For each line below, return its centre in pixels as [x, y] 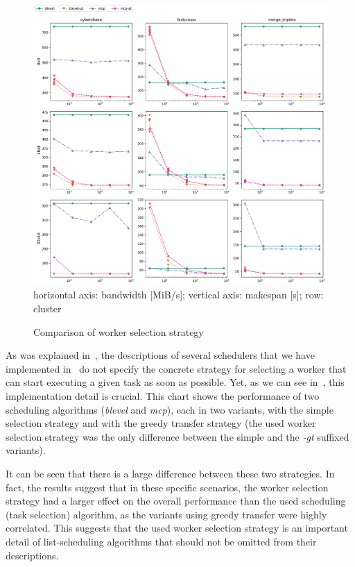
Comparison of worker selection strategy [119, 331]
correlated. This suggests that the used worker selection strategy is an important [177, 528]
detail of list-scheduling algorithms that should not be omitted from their [161, 541]
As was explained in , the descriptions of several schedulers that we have [160, 355]
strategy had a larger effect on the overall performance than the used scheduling [176, 501]
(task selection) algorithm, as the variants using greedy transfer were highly [166, 514]
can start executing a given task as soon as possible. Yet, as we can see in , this [175, 382]
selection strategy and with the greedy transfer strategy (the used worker [161, 423]
